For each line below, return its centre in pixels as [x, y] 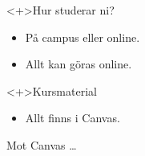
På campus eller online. [83, 37]
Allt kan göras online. [79, 64]
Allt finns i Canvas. [72, 118]
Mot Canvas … [42, 144]
